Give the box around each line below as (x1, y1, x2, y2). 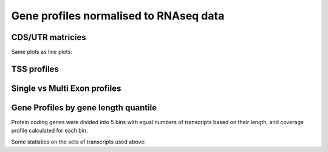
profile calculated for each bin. (11, 127, 88, 134)
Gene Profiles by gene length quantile (11, 102, 157, 113)
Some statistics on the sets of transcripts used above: (11, 138, 146, 145)
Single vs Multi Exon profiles (11, 83, 121, 93)
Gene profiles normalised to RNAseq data (11, 9, 225, 22)
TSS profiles (11, 64, 59, 74)
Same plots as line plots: (11, 48, 72, 56)
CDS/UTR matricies (11, 32, 86, 42)
